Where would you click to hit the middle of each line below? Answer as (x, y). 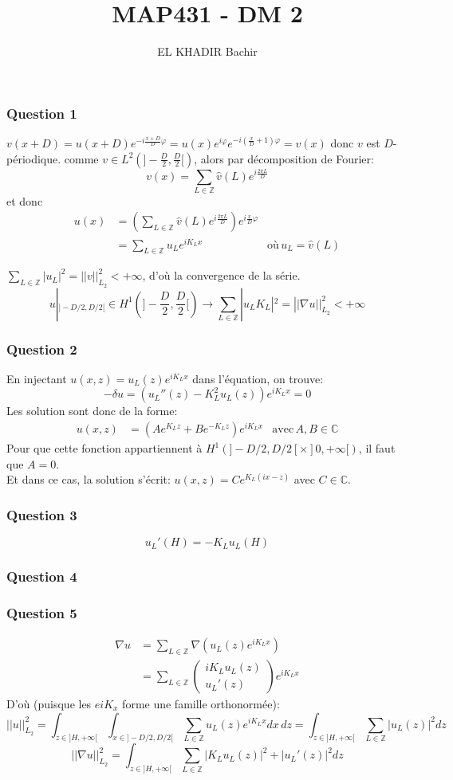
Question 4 (42, 576)
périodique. (34, 158)
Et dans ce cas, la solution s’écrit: (89, 479)
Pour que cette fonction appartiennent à (104, 448)
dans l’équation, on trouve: (258, 378)
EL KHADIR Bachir (207, 51)
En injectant (37, 378)
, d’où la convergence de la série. (221, 275)
